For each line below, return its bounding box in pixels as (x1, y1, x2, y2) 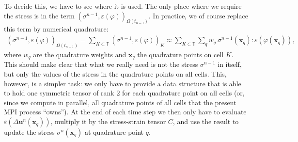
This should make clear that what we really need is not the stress (4, 59, 198, 69)
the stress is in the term (4, 10, 75, 20)
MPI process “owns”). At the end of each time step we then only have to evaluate (4, 107, 247, 117)
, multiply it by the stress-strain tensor (50, 116, 166, 126)
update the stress (4, 126, 55, 137)
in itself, (218, 59, 242, 69)
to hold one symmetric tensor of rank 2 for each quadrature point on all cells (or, (4, 88, 245, 98)
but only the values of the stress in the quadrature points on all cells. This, (4, 68, 227, 79)
